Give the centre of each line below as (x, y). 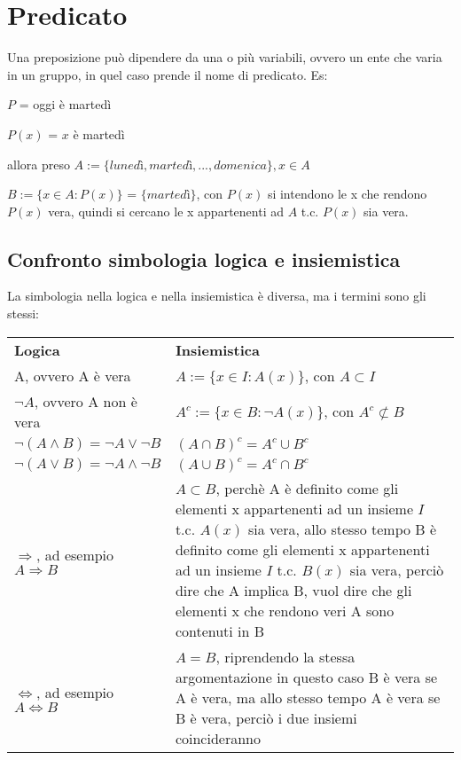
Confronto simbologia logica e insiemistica (204, 259)
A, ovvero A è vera (73, 375)
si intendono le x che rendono (347, 194)
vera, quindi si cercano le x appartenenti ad (166, 211)
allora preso (39, 164)
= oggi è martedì (65, 104)
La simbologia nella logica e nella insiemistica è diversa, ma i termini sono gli (217, 296)
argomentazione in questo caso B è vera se (306, 677)
